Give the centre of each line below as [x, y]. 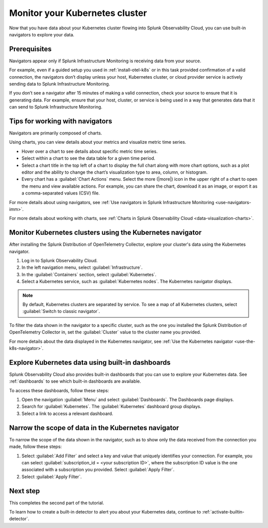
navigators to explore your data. [42, 34]
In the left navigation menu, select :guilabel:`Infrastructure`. [82, 267]
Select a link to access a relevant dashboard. [67, 414]
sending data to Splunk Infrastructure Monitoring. [60, 84]
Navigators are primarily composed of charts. [56, 133]
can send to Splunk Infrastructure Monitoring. [56, 107]
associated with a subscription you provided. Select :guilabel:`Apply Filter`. [98, 470]
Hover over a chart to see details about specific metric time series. [90, 151]
